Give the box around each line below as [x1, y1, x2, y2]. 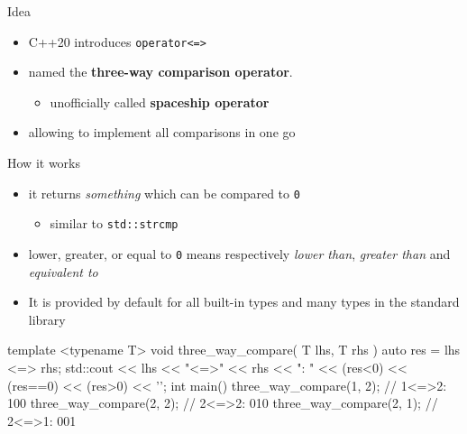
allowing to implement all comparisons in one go [28, 123, 296, 142]
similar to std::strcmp [50, 214, 179, 233]
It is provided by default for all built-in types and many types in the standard [28, 292, 460, 311]
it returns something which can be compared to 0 [28, 183, 300, 202]
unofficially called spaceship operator [50, 92, 270, 111]
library [28, 309, 66, 328]
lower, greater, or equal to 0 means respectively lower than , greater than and [28, 244, 451, 263]
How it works [7, 153, 80, 172]
